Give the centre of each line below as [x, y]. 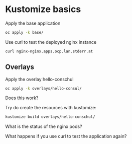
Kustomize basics [43, 9]
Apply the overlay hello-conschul [39, 79]
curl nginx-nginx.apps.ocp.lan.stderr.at [49, 51]
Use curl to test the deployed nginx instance [51, 42]
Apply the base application [33, 23]
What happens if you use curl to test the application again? [66, 136]
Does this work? [22, 98]
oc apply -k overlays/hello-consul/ [43, 88]
